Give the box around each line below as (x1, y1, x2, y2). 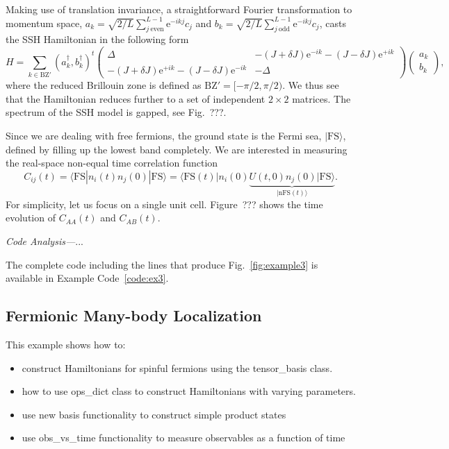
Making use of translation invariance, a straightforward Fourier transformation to (6, 2, 352, 16)
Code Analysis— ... (6, 233, 83, 248)
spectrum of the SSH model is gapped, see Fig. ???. (6, 105, 227, 119)
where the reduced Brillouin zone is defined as (6, 78, 202, 92)
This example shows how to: (6, 337, 126, 351)
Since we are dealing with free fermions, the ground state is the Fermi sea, (6, 128, 322, 143)
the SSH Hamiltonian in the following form (6, 32, 189, 46)
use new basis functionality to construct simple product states (22, 407, 286, 421)
